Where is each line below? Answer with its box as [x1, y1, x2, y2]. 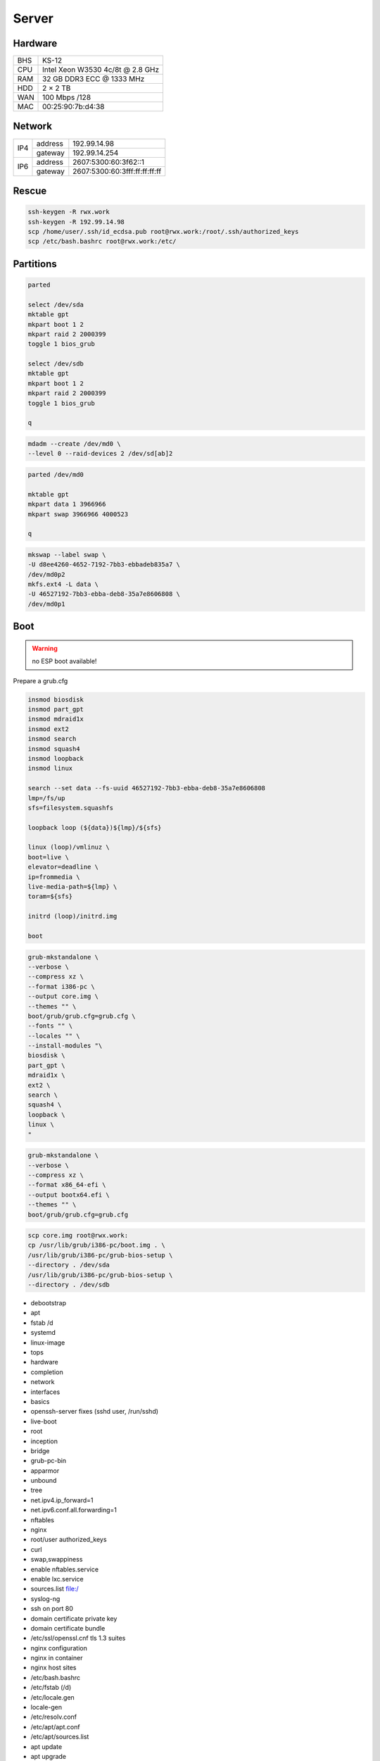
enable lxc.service [30, 1574, 84, 1583]
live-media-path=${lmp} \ [27, 883, 118, 891]
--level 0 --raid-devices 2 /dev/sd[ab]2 [27, 449, 173, 458]
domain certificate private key [30, 1614, 118, 1623]
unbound [30, 1476, 57, 1485]
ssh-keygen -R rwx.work [27, 208, 110, 216]
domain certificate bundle [30, 1624, 106, 1632]
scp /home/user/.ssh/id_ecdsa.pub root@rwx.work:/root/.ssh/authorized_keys [27, 228, 299, 235]
